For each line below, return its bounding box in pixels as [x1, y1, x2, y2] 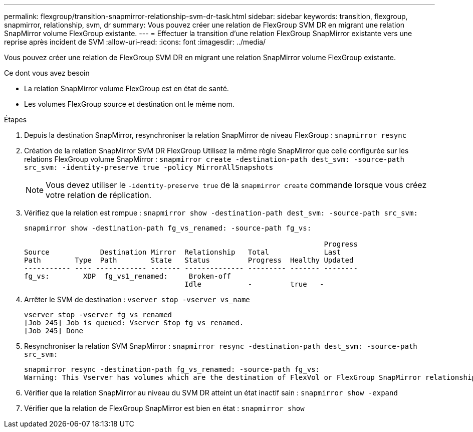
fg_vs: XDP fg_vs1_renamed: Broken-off [24, 272, 231, 280]
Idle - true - [184, 280, 324, 288]
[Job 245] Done [24, 327, 84, 335]
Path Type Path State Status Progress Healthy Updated [24, 256, 354, 264]
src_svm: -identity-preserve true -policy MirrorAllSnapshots [24, 163, 274, 171]
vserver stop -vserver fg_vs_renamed [24, 311, 172, 319]
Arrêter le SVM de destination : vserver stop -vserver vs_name [24, 295, 250, 304]
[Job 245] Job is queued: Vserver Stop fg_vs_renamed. [24, 319, 244, 327]
